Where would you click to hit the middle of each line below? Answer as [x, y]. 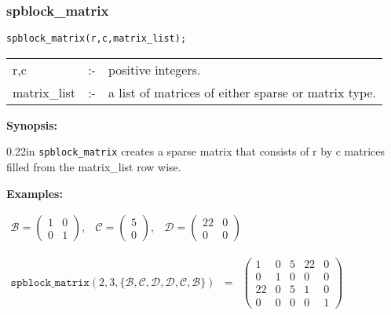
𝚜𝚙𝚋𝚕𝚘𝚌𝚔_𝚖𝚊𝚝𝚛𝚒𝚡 [50, 282]
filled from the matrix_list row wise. [94, 167]
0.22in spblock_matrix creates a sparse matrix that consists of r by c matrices [196, 151]
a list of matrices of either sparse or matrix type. [242, 92]
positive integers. [154, 69]
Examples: [35, 193]
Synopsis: [32, 125]
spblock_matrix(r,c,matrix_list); [97, 39]
